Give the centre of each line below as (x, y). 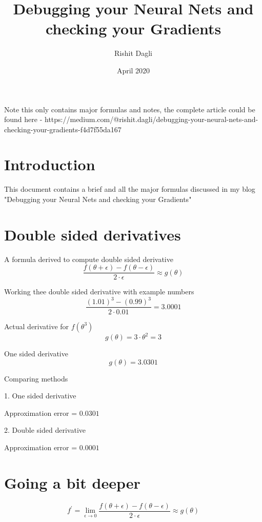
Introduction (50, 164)
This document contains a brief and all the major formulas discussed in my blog (130, 189)
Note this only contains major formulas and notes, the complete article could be (130, 109)
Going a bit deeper (72, 482)
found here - (23, 119)
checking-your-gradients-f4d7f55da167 (63, 129)
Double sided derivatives (93, 234)
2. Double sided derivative (45, 430)
